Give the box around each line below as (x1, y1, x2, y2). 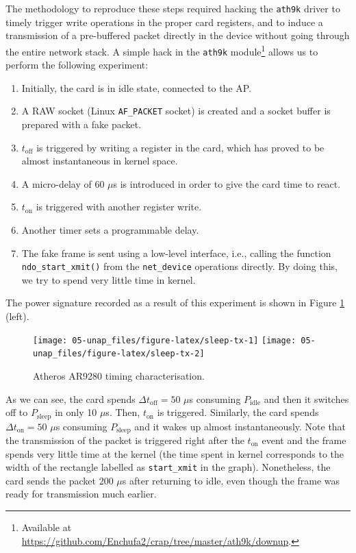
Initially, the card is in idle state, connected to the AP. (21, 80, 252, 95)
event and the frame (262, 433, 346, 447)
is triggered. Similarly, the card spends (157, 405, 319, 419)
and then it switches (264, 391, 349, 406)
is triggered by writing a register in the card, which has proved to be (36, 140, 325, 154)
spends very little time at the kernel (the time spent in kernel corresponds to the (5, 446, 344, 460)
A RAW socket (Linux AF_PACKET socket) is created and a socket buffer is (21, 103, 331, 118)
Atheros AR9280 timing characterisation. (33, 368, 205, 382)
